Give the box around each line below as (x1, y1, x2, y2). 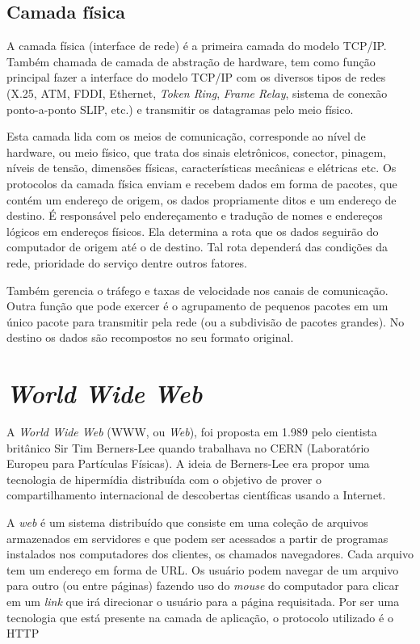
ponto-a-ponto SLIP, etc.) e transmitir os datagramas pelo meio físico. (6, 100, 354, 117)
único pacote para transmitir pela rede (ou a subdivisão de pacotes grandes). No (6, 313, 405, 330)
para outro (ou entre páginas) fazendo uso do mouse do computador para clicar (6, 577, 399, 594)
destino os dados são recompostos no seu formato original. (6, 329, 294, 346)
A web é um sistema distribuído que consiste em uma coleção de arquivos (6, 513, 368, 530)
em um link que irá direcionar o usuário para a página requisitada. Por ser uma (6, 592, 400, 609)
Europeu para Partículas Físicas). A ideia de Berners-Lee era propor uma (6, 455, 370, 472)
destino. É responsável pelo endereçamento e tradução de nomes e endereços (6, 207, 383, 224)
